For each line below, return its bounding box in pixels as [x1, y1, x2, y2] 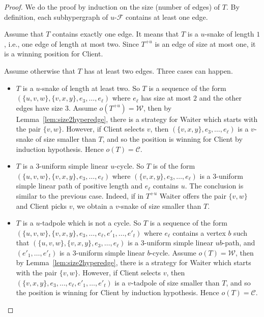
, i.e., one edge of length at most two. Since [4, 38, 139, 49]
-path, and [222, 237, 255, 248]
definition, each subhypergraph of [4, 11, 108, 22]
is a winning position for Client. [4, 48, 103, 59]
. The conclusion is [185, 180, 244, 191]
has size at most [141, 92, 191, 103]
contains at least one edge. [126, 11, 208, 22]
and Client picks [16, 200, 67, 211]
